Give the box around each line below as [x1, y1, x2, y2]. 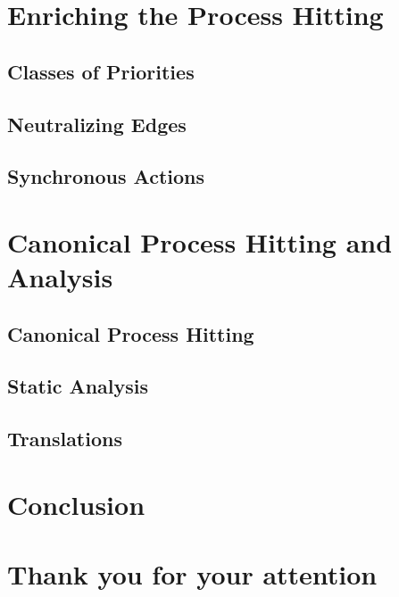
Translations [7, 425, 122, 452]
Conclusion [7, 485, 145, 522]
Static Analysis [7, 372, 149, 400]
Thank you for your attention [7, 556, 378, 593]
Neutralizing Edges [7, 110, 187, 137]
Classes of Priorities [7, 57, 195, 85]
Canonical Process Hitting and [7, 223, 393, 260]
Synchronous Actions [7, 162, 205, 190]
